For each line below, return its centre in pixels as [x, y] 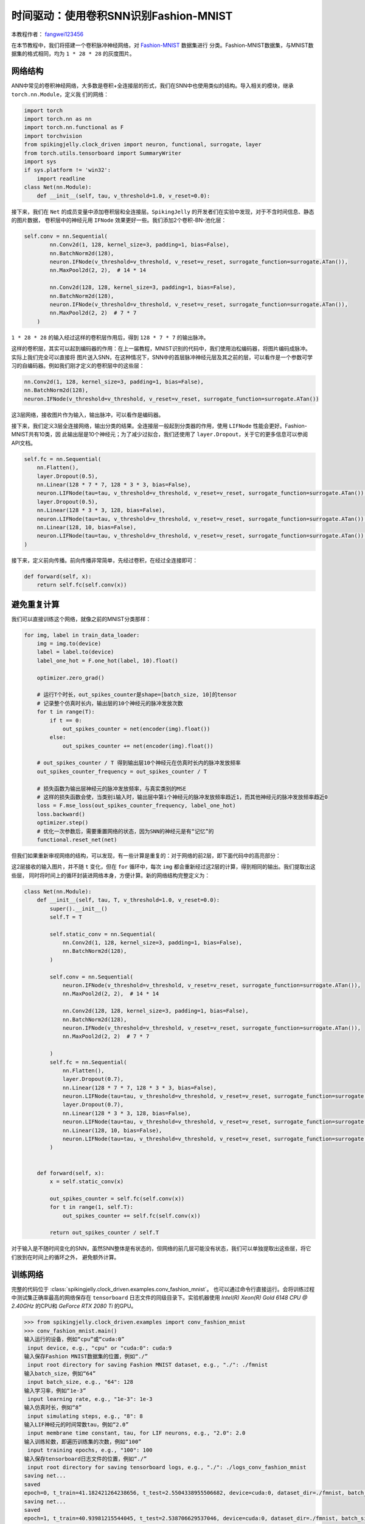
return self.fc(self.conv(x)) [82, 585]
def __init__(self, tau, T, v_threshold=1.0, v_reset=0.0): [128, 900]
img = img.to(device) [69, 643]
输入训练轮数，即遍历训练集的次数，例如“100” [83, 1441]
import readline [61, 179]
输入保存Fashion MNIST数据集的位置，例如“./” [86, 1356]
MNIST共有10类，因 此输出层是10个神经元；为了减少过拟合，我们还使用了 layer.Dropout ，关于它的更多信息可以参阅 [160, 434]
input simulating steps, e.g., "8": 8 [85, 1416]
